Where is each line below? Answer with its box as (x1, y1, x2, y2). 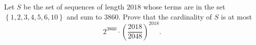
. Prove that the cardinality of (118, 11, 212, 21)
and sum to (67, 11, 102, 21)
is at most (221, 11, 252, 21)
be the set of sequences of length (23, 1, 124, 11)
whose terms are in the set (143, 1, 226, 11)
